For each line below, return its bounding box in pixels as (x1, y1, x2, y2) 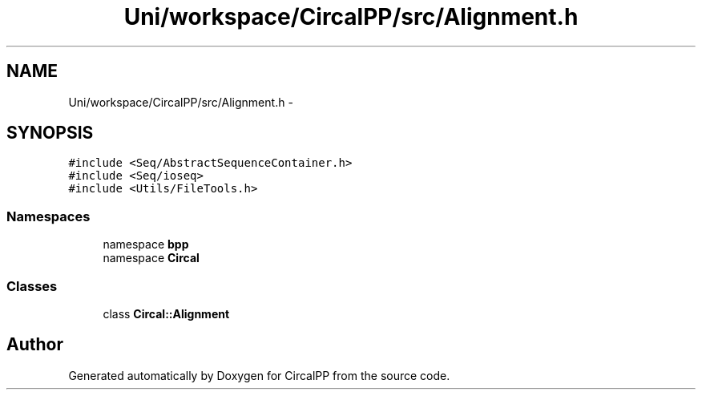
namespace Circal (103, 251, 200, 265)
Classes (6, 277, 58, 294)
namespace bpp (103, 237, 189, 252)
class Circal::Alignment (103, 306, 230, 321)
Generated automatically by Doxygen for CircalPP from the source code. (68, 368, 450, 382)
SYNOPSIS (6, 123, 94, 143)
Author (6, 334, 63, 355)
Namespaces (6, 208, 91, 224)
